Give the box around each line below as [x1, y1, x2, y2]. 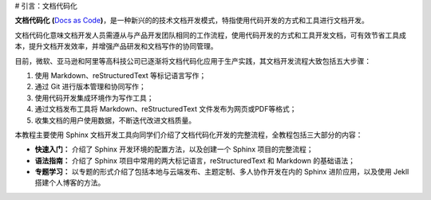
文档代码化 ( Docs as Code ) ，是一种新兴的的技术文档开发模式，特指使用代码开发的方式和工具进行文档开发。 [14, 16, 369, 25]
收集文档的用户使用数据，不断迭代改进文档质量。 [34, 116, 196, 125]
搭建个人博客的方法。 [34, 178, 105, 187]
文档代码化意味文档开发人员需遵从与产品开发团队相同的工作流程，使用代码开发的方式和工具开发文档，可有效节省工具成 [14, 30, 406, 40]
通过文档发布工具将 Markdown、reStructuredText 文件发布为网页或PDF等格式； [34, 104, 297, 114]
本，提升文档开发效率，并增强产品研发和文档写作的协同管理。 [14, 41, 218, 51]
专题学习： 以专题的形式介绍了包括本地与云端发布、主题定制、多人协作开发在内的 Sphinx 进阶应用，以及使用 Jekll [34, 167, 409, 177]
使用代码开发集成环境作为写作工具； [34, 92, 154, 103]
